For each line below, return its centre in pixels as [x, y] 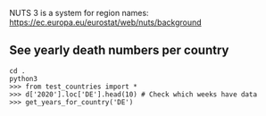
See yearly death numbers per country [119, 50]
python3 [24, 79]
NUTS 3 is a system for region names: [79, 13]
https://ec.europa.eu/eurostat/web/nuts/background [106, 22]
